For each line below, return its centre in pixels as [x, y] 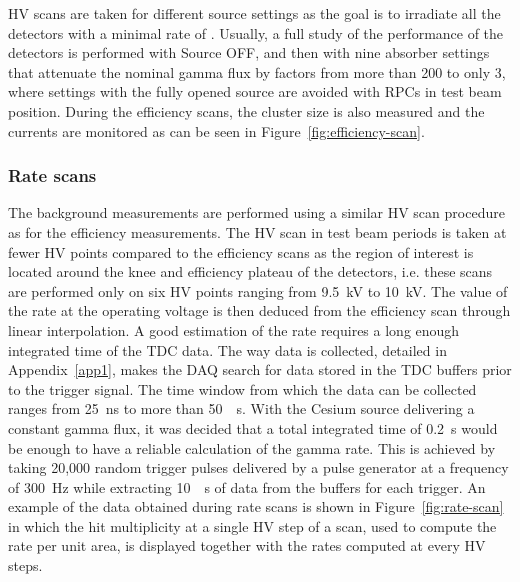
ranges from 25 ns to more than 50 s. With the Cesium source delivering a [241, 408]
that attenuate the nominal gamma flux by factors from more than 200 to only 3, [257, 71]
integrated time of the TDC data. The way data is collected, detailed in [227, 349]
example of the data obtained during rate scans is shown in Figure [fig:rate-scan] [256, 506]
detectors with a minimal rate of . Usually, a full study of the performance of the [256, 32]
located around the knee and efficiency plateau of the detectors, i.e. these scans [250, 271]
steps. [25, 565]
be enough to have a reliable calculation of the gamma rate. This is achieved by [252, 447]
